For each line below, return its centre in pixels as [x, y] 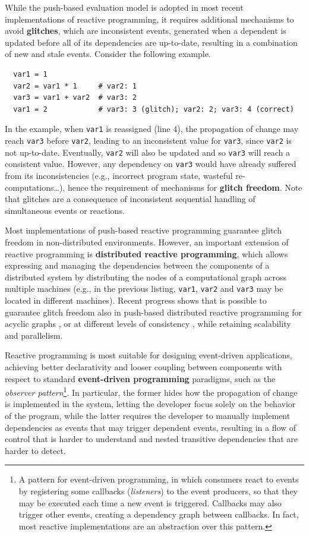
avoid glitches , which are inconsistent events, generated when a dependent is [146, 31]
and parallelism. [34, 335]
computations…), [35, 187]
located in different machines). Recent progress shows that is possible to [136, 300]
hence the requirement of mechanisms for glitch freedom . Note [185, 187]
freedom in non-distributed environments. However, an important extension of [147, 242]
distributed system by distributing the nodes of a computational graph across [146, 277]
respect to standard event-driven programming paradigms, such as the [140, 378]
